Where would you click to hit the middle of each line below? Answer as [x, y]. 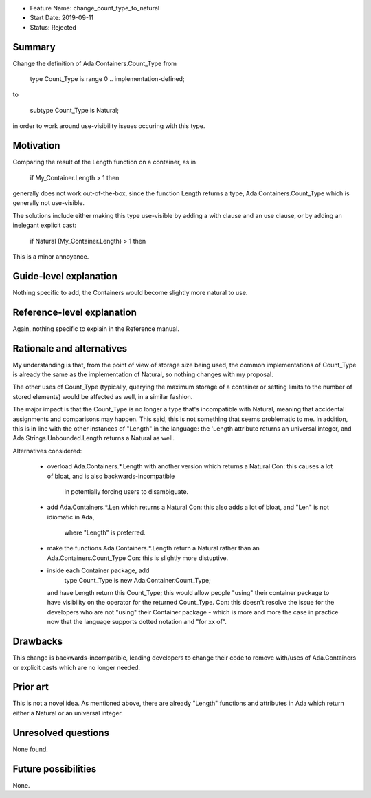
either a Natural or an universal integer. [68, 713]
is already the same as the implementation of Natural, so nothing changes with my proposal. [143, 374]
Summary [34, 47]
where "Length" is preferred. [105, 532]
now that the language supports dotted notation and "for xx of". [137, 622]
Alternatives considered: [47, 451]
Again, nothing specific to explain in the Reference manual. [96, 328]
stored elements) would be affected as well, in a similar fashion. [103, 396]
